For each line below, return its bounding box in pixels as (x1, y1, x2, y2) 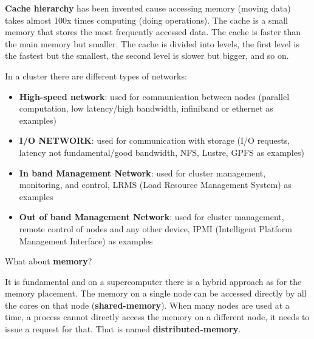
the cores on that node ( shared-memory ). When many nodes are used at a (5, 298, 290, 311)
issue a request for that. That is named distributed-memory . (5, 323, 241, 335)
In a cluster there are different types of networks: (5, 69, 187, 82)
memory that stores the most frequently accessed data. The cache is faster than (5, 25, 301, 38)
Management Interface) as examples (19, 234, 153, 247)
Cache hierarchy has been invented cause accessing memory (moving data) (5, 2, 291, 14)
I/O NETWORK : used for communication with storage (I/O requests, (19, 134, 290, 147)
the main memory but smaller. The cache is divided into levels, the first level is (5, 37, 300, 50)
